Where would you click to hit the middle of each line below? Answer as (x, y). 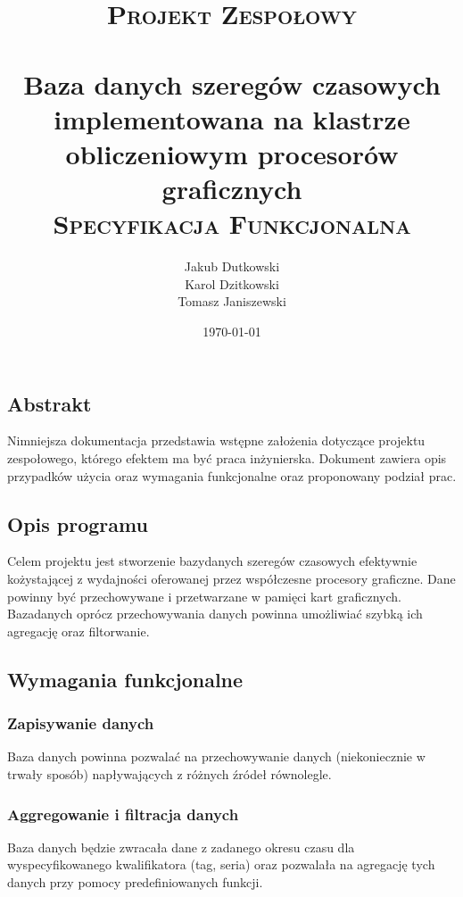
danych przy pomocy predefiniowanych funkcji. (135, 881)
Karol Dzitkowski (232, 283)
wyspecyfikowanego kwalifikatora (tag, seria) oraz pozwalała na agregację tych (221, 864)
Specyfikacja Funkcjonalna (232, 224)
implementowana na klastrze (232, 118)
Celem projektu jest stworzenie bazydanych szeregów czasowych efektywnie (212, 561)
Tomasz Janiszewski (232, 301)
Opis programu (78, 523)
